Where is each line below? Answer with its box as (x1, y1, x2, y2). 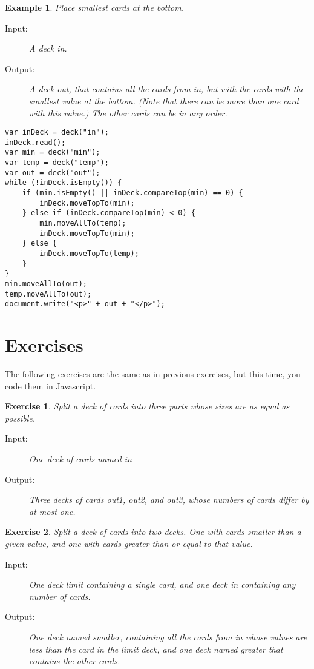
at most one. (29, 505, 76, 517)
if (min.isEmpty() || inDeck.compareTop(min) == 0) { (22, 189, 243, 198)
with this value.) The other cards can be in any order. (29, 106, 227, 119)
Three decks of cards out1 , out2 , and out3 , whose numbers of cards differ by (29, 493, 309, 506)
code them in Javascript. (5, 379, 96, 392)
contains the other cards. (29, 654, 120, 667)
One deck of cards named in (29, 452, 132, 465)
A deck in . (29, 42, 67, 55)
